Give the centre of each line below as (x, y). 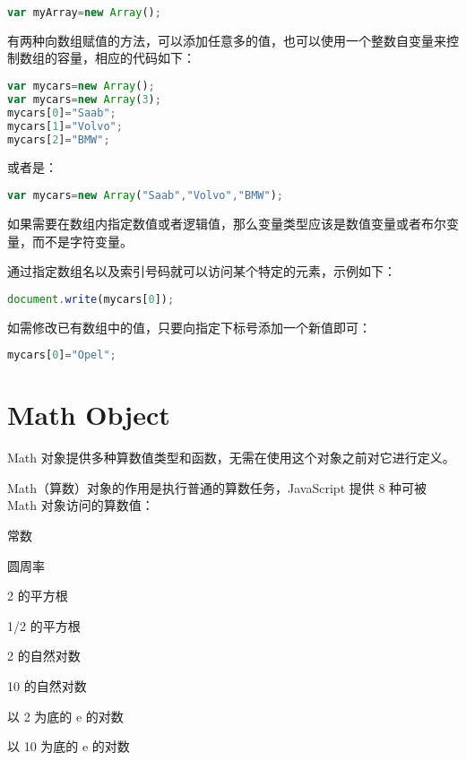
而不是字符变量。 (82, 241)
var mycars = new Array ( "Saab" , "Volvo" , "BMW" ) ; (145, 196)
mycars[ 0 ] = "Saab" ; (62, 112)
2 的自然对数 (44, 656)
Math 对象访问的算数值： (81, 505)
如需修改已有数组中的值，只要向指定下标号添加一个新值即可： (189, 327)
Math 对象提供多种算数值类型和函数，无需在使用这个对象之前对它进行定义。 (231, 458)
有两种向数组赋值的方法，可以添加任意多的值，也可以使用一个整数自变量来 (227, 40)
